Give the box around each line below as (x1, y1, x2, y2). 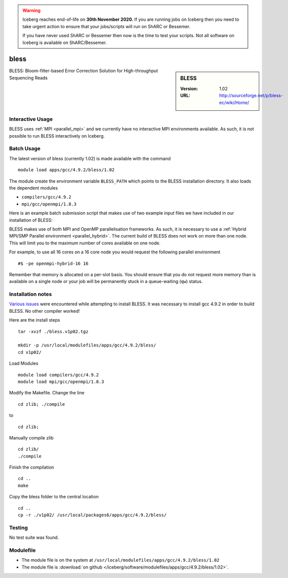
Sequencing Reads (9, 75, 48, 81)
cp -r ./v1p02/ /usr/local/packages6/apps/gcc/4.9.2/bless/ (18, 512, 167, 518)
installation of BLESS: (9, 217, 53, 223)
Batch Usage (9, 145, 41, 152)
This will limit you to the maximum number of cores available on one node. (9, 240, 161, 246)
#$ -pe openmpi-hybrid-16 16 (18, 260, 89, 266)
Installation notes (9, 291, 52, 298)
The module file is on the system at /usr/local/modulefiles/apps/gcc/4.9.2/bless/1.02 (21, 557, 220, 563)
